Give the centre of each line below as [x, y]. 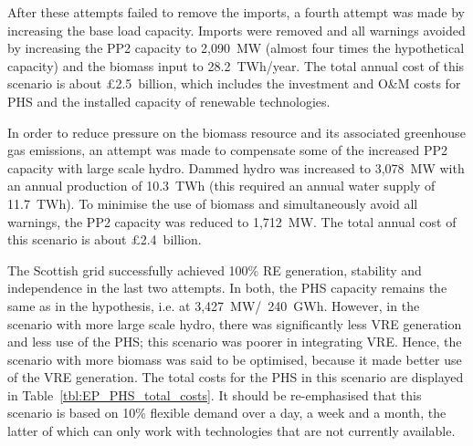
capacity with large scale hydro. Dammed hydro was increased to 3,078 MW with [236, 167]
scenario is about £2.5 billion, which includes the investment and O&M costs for [234, 83]
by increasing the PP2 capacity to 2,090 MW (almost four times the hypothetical [236, 48]
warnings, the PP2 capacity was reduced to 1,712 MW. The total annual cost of [232, 221]
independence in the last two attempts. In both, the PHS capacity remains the [227, 288]
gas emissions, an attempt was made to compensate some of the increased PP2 [228, 150]
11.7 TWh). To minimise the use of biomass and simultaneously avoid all [213, 203]
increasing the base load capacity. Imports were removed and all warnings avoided [236, 30]
